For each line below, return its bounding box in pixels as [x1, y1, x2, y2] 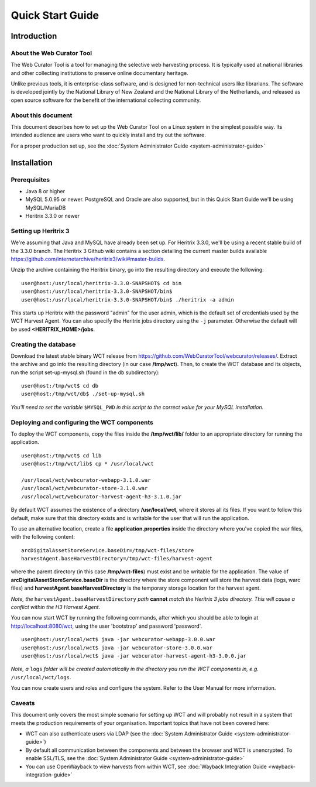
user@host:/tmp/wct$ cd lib [21, 452, 102, 459]
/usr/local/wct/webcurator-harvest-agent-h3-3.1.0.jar [21, 493, 182, 500]
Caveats [11, 699, 35, 707]
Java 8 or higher [25, 187, 66, 194]
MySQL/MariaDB [25, 204, 66, 211]
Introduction [11, 31, 57, 41]
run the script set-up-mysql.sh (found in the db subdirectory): [11, 369, 160, 376]
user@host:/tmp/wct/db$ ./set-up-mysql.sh [21, 391, 145, 398]
